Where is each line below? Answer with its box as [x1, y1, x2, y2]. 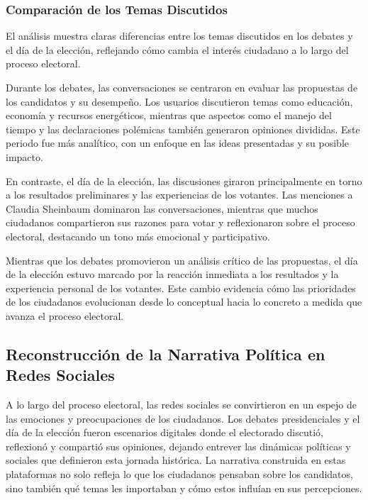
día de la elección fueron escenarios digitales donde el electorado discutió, [6, 425, 324, 440]
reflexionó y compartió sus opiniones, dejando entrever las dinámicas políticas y [6, 438, 351, 453]
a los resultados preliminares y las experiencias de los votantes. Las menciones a [6, 187, 353, 202]
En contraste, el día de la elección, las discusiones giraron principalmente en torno [6, 173, 362, 188]
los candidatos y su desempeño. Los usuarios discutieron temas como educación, [6, 94, 353, 109]
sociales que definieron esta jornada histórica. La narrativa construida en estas [6, 452, 346, 467]
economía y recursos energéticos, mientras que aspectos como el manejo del [6, 108, 332, 123]
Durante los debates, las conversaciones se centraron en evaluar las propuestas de [6, 80, 358, 94]
